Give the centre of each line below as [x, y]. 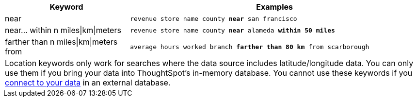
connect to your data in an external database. [88, 83]
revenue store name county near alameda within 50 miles [233, 30]
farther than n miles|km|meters [61, 42]
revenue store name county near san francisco [214, 18]
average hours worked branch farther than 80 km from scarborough [250, 47]
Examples [274, 7]
